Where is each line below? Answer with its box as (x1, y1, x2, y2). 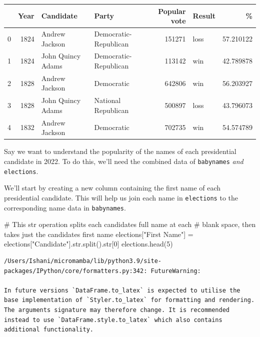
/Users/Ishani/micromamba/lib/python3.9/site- (4, 257, 161, 264)
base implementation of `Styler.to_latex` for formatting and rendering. (4, 296, 255, 304)
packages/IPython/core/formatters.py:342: (4, 267, 147, 274)
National (94, 95, 121, 105)
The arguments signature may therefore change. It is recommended (4, 306, 230, 313)
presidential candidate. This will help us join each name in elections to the (4, 192, 238, 202)
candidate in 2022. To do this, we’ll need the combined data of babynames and (4, 155, 243, 166)
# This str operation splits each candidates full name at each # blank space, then (4, 219, 256, 229)
